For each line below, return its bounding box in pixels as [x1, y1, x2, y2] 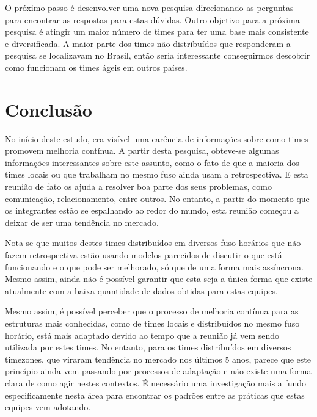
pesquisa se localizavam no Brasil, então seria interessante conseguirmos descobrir [5, 49, 310, 62]
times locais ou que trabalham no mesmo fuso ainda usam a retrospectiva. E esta [5, 168, 308, 181]
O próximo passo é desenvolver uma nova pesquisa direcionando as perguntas [5, 1, 294, 13]
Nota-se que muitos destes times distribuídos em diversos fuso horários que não [5, 236, 301, 249]
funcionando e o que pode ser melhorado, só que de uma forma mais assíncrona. [5, 260, 304, 273]
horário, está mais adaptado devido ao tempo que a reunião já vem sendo [5, 328, 280, 341]
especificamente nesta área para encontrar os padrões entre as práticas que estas [5, 388, 305, 401]
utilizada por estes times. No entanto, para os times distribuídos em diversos [5, 341, 291, 354]
